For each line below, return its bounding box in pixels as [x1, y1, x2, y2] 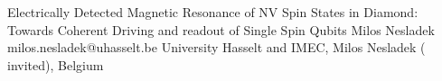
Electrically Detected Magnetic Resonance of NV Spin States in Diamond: [7, 3, 418, 21]
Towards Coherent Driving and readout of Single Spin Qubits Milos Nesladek [7, 20, 435, 39]
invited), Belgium [7, 55, 104, 74]
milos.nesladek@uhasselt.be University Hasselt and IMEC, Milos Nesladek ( [7, 38, 426, 57]
